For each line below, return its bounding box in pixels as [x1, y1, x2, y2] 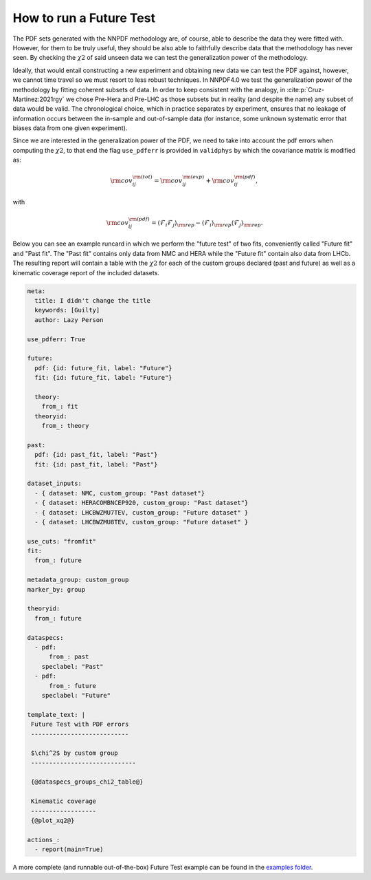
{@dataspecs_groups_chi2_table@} [31, 778, 144, 786]
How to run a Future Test [12, 10, 156, 25]
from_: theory [41, 422, 89, 430]
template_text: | [27, 711, 86, 718]
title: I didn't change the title [34, 297, 151, 304]
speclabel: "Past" [41, 663, 104, 670]
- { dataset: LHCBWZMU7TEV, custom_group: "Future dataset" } [34, 508, 249, 516]
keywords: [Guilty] [34, 306, 100, 314]
